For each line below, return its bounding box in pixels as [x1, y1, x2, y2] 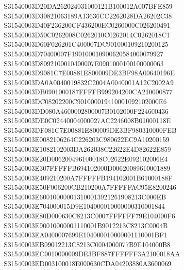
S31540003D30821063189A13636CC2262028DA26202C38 [4, 10, 172, 20]
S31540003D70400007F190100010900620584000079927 [4, 48, 164, 58]
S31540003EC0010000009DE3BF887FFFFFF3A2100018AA [4, 249, 181, 259]
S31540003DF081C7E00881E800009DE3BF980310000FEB [4, 125, 177, 135]
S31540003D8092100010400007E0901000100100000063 [4, 58, 164, 68]
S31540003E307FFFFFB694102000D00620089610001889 [4, 163, 170, 173]
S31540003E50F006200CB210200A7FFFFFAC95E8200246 [4, 182, 176, 192]
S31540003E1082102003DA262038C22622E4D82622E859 [4, 144, 171, 154]
